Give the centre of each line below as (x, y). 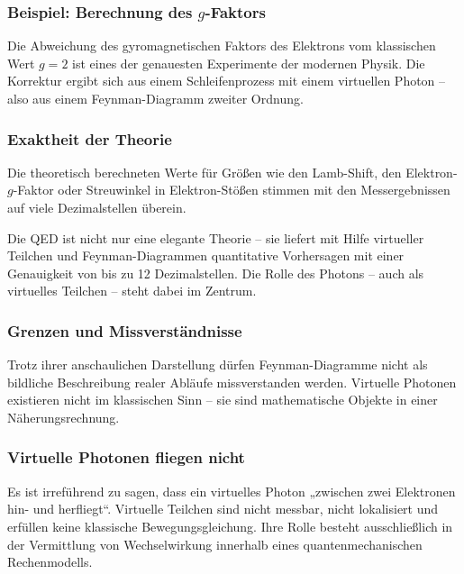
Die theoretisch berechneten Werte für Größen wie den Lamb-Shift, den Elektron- (232, 172)
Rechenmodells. (50, 562)
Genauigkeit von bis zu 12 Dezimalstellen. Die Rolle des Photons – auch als (216, 273)
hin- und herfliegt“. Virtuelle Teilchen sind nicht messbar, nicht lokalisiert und (223, 509)
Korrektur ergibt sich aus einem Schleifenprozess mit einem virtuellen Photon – (227, 81)
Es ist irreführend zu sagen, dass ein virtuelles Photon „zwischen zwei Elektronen (232, 491)
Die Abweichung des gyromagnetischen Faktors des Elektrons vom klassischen (222, 46)
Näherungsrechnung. (64, 417)
